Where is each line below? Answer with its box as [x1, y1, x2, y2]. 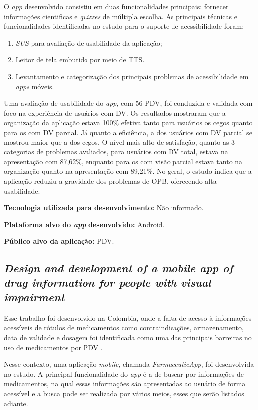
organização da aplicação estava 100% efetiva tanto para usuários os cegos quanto [4, 117, 253, 128]
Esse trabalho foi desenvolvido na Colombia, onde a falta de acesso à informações [4, 312, 252, 323]
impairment [4, 289, 65, 305]
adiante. [4, 398, 28, 408]
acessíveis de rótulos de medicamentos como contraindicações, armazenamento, [4, 322, 244, 333]
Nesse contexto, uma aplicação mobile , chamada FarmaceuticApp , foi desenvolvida [4, 359, 254, 369]
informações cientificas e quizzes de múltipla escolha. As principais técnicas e [4, 11, 237, 21]
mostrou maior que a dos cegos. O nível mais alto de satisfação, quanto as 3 [4, 137, 235, 147]
